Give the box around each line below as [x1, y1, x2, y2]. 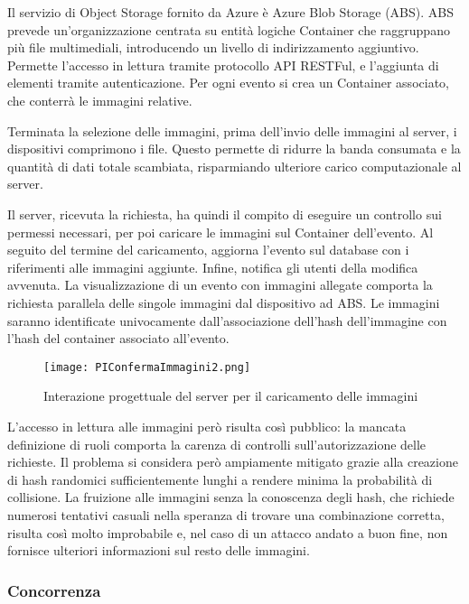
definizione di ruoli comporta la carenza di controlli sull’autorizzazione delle [7, 434, 427, 453]
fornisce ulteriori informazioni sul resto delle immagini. [7, 541, 310, 560]
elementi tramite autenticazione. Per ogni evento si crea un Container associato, [7, 73, 449, 92]
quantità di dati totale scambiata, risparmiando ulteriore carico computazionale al [7, 156, 462, 175]
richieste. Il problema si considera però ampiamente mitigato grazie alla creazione [7, 452, 458, 471]
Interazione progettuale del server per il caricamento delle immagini [43, 386, 418, 405]
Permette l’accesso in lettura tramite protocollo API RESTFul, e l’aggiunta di [7, 55, 439, 74]
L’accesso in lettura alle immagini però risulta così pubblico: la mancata [7, 416, 407, 435]
